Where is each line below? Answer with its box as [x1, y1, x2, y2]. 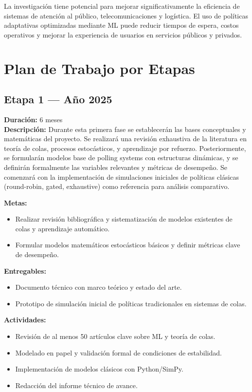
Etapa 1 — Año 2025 [4, 92, 112, 107]
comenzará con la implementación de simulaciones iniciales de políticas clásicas [4, 171, 239, 182]
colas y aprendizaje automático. [15, 223, 110, 233]
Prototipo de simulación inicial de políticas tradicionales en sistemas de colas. [15, 298, 247, 308]
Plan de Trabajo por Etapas [4, 58, 195, 78]
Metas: [4, 197, 27, 207]
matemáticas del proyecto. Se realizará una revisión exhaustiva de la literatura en [4, 133, 247, 144]
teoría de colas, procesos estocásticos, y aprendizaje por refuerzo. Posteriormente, [4, 143, 246, 153]
